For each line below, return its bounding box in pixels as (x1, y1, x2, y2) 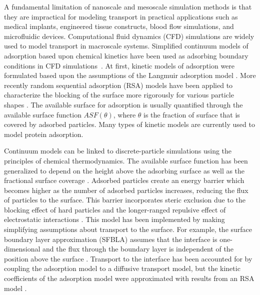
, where (113, 109, 136, 119)
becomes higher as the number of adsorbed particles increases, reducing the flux (4, 184, 248, 195)
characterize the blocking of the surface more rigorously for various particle (4, 89, 234, 100)
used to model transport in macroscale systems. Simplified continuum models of (4, 40, 248, 51)
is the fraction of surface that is (143, 109, 240, 119)
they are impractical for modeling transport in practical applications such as (4, 11, 238, 21)
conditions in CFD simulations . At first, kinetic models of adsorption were (4, 60, 235, 70)
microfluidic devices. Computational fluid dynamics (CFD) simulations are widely (4, 30, 254, 41)
